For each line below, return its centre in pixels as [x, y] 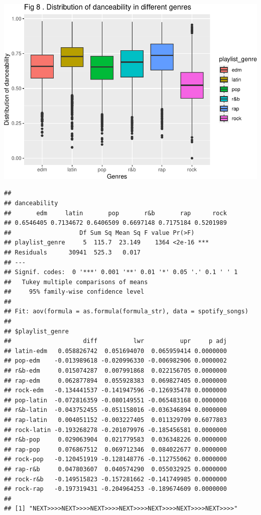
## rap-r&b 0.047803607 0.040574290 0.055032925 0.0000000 [115, 469]
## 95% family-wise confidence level [74, 292]
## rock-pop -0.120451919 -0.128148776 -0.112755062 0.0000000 [115, 459]
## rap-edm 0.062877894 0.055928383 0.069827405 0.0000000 [115, 380]
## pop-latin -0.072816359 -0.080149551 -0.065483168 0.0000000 [115, 400]
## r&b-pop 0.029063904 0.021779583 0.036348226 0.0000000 [115, 440]
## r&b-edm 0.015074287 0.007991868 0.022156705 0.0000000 [115, 371]
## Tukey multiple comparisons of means [76, 282]
